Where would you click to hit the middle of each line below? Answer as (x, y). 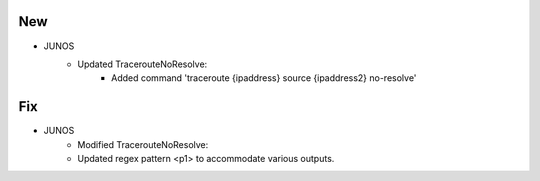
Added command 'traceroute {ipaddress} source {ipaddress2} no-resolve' (264, 78)
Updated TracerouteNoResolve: (142, 64)
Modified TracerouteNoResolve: (143, 144)
